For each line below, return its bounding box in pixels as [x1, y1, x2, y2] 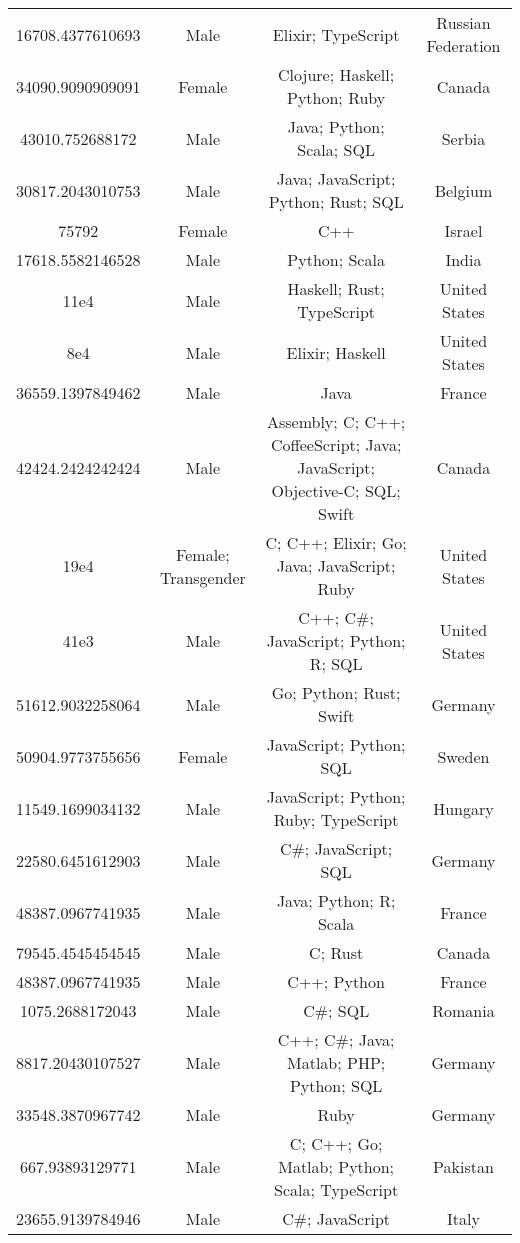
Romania [432, 999, 495, 1022]
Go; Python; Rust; [271, 681, 401, 704]
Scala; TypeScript [274, 1178, 399, 1201]
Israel [444, 219, 483, 242]
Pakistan [433, 1155, 494, 1178]
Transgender [159, 565, 246, 589]
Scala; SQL [297, 138, 375, 161]
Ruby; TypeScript [273, 808, 399, 831]
